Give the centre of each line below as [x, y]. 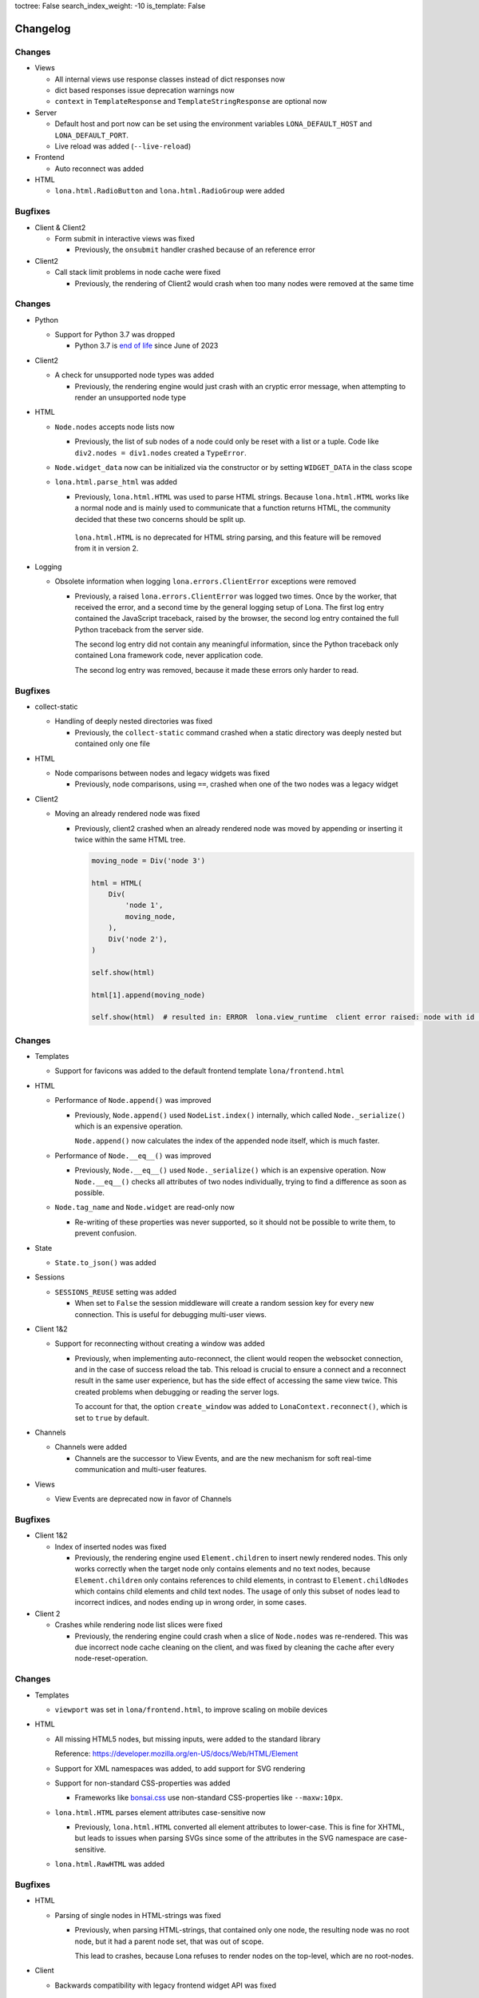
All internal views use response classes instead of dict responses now [170, 79]
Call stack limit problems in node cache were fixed [138, 273]
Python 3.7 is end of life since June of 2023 [146, 346]
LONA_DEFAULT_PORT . [92, 135]
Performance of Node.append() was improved [133, 1100]
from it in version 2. [107, 548]
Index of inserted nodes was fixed [111, 1546]
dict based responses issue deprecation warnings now [144, 90]
